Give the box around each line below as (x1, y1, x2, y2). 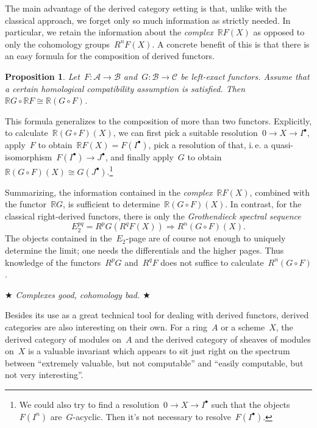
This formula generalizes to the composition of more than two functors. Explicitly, (5, 114, 312, 127)
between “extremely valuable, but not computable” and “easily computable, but (5, 356, 304, 369)
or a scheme (221, 320, 265, 333)
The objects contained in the (5, 232, 112, 244)
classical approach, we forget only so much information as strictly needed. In (5, 13, 291, 26)
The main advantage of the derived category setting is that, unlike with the (5, 2, 287, 14)
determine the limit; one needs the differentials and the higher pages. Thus (5, 243, 284, 256)
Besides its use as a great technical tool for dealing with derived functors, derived (5, 309, 309, 321)
